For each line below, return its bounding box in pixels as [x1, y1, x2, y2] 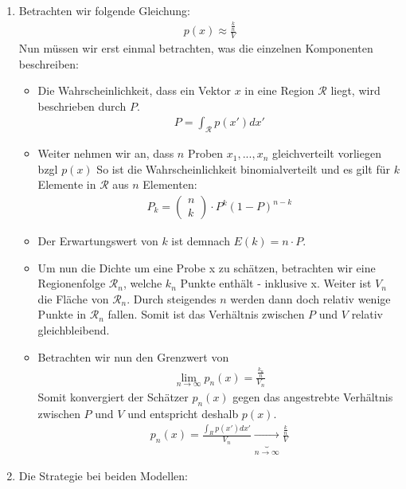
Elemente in [37, 176, 96, 193]
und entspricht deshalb [127, 405, 239, 421]
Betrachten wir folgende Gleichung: [18, 2, 190, 18]
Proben [187, 145, 224, 162]
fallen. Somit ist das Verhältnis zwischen [107, 306, 305, 323]
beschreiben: [18, 55, 79, 72]
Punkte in [37, 306, 87, 323]
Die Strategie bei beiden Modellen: [18, 467, 188, 484]
